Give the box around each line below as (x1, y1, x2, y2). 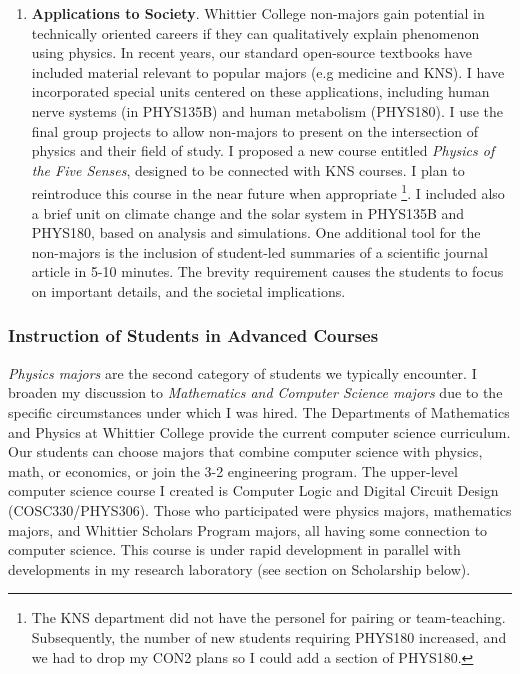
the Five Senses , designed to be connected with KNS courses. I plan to (31, 159, 465, 180)
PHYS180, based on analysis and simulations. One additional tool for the (31, 222, 481, 243)
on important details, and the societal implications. (31, 280, 346, 301)
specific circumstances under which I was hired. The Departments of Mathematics (8, 401, 510, 422)
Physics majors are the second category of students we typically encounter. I (8, 362, 477, 383)
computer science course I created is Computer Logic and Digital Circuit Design (8, 480, 499, 501)
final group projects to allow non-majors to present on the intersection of (31, 120, 478, 141)
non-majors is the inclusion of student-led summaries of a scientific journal (31, 241, 488, 262)
